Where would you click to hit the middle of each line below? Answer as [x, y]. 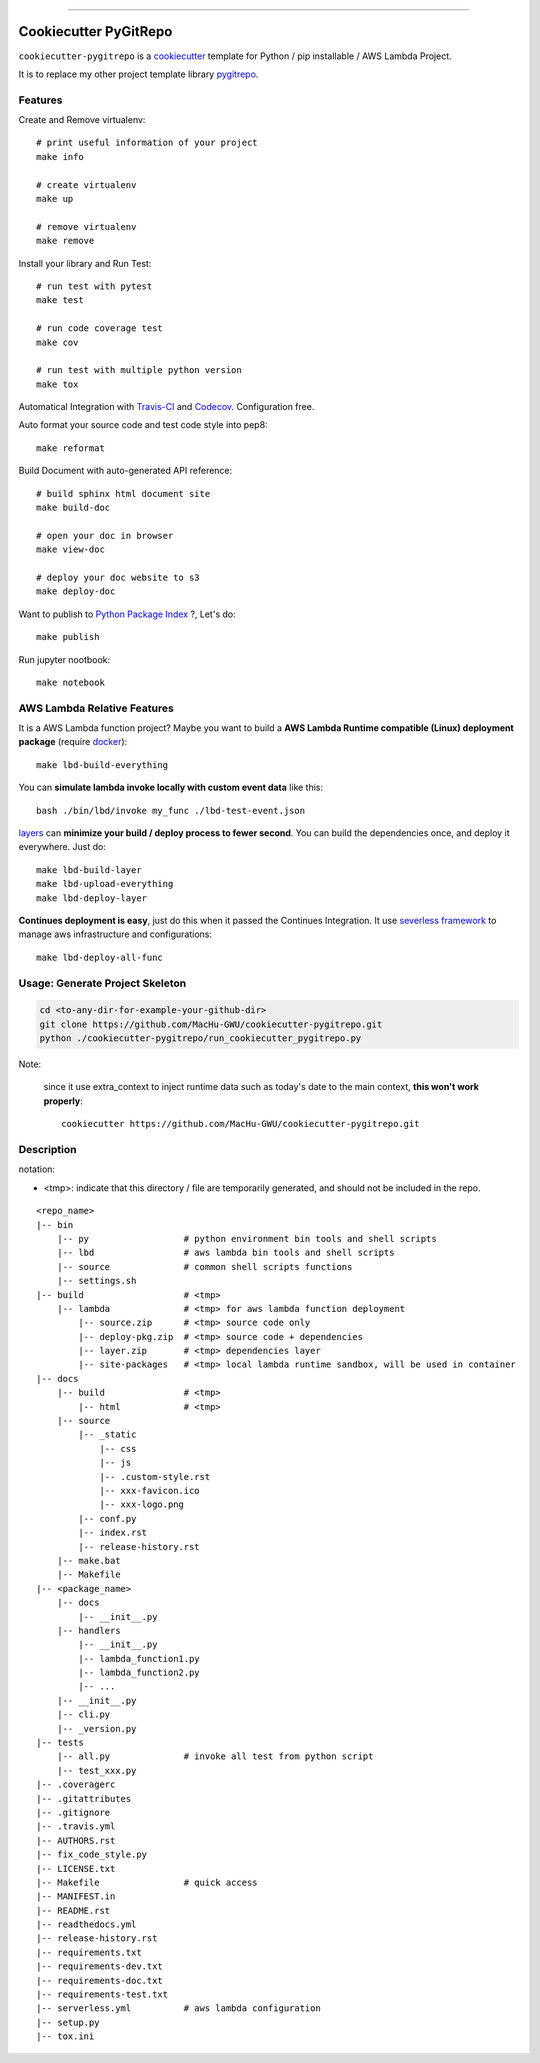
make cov [57, 342]
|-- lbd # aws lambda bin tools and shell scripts [225, 1253]
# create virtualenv [86, 184]
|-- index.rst [113, 1533]
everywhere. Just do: [62, 847]
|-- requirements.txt [89, 1952]
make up [55, 198]
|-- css [118, 1448]
